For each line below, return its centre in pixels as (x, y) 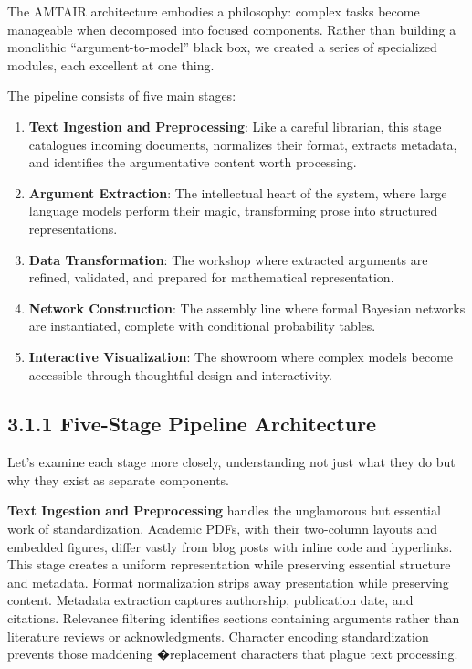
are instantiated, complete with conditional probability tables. (202, 326)
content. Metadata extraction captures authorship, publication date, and (210, 600)
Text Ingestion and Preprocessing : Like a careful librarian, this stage (235, 126)
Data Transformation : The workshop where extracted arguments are (228, 259)
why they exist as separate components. (118, 479)
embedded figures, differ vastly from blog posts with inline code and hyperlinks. (230, 546)
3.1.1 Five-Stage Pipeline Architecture (192, 424)
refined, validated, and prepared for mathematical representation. (211, 277)
